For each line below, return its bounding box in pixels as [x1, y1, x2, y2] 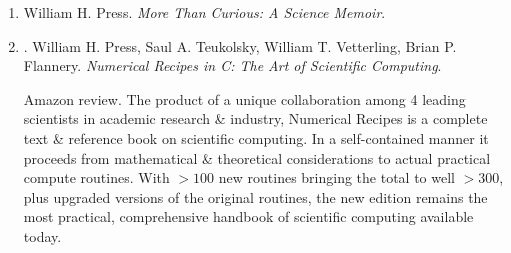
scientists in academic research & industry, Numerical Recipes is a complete [23, 108, 488, 129]
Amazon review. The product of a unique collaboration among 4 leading [23, 88, 466, 109]
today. [23, 225, 62, 246]
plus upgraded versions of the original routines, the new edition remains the [23, 186, 488, 207]
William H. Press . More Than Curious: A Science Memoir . [23, 2, 386, 22]
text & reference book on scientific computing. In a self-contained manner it [23, 127, 489, 148]
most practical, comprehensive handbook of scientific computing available [23, 206, 474, 227]
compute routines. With [23, 167, 170, 188]
